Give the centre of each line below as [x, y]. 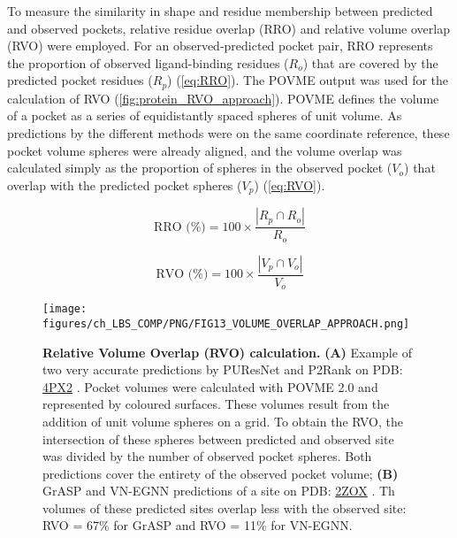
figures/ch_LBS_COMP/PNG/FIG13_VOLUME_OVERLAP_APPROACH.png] [226, 323]
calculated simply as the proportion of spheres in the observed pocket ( [200, 168]
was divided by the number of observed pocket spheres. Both [207, 456]
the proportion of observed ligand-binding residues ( [148, 62]
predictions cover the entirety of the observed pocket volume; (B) [221, 473]
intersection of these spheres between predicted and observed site [218, 438]
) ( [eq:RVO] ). [289, 184]
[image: [65, 309]
